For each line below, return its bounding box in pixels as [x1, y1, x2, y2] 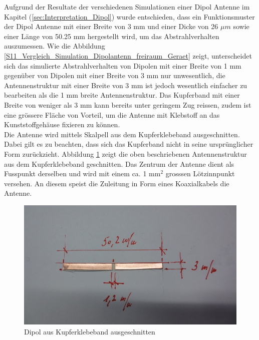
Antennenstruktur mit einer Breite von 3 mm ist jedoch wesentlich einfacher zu [4, 80, 247, 90]
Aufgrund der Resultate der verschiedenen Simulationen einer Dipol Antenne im [4, 2, 250, 12]
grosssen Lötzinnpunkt [165, 168, 235, 179]
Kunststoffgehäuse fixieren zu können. [4, 119, 120, 130]
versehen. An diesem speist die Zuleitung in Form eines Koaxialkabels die [4, 178, 229, 188]
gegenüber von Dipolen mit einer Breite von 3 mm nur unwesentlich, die [4, 70, 225, 81]
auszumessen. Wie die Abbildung [4, 41, 105, 51]
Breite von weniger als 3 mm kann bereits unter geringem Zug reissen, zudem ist [4, 99, 251, 110]
